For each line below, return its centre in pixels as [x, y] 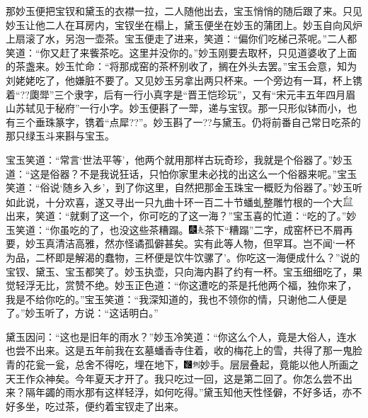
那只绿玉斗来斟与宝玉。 [60, 136]
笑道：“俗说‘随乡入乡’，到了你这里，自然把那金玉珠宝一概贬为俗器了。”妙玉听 [184, 187]
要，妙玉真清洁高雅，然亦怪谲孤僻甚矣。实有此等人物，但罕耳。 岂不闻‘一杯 [180, 243]
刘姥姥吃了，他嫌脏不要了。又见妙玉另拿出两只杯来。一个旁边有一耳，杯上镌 [184, 80]
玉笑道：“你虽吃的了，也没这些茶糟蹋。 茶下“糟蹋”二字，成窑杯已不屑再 [179, 229]
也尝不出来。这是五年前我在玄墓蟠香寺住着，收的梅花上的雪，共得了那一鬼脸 [184, 350]
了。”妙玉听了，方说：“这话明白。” [82, 313]
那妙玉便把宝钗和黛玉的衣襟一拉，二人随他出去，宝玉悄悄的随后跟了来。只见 [184, 11]
